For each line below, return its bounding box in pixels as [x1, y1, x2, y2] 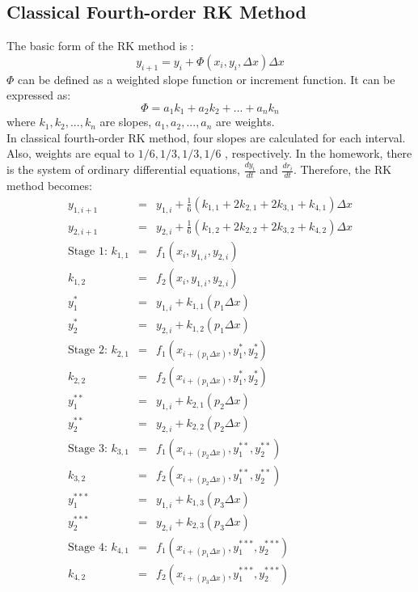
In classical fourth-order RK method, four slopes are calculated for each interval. [6, 129, 406, 146]
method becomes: [6, 177, 92, 194]
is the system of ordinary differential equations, [6, 161, 240, 178]
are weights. [216, 113, 275, 130]
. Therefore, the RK [293, 161, 392, 178]
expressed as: [6, 87, 71, 104]
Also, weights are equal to [6, 145, 135, 162]
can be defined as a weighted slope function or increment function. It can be [18, 70, 395, 87]
